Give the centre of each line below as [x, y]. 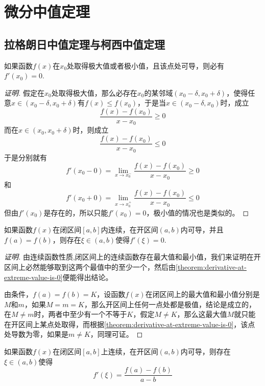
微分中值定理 [47, 12]
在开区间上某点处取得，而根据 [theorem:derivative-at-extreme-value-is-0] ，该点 [130, 324]
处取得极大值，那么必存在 [94, 92]
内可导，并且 [202, 230]
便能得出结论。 [88, 277]
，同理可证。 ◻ [116, 334]
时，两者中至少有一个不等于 [80, 314]
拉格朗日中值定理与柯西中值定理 [85, 44]
